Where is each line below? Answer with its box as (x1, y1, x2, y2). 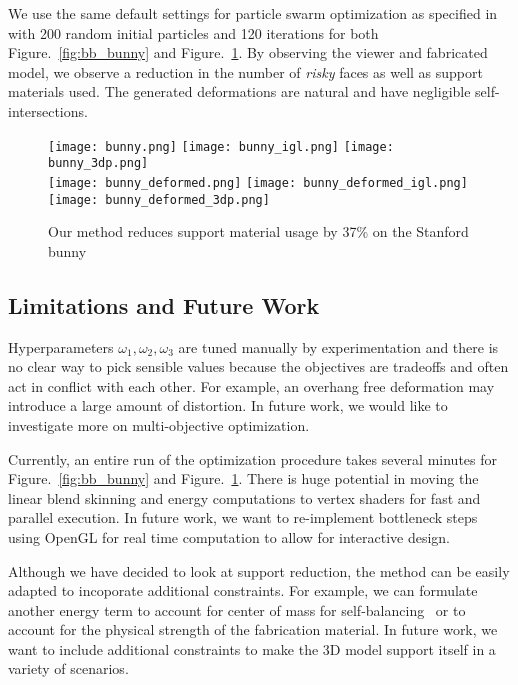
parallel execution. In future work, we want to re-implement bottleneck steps (8, 507, 478, 528)
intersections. (8, 100, 88, 121)
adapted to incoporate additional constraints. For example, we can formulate (8, 580, 478, 601)
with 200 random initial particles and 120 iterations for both (8, 22, 379, 43)
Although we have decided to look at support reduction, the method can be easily (8, 560, 510, 581)
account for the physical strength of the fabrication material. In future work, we (8, 619, 498, 640)
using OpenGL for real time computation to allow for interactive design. (8, 526, 451, 547)
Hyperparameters (8, 336, 114, 357)
